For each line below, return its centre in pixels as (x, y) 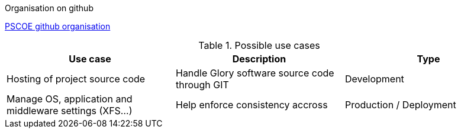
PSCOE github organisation (58, 26)
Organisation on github (49, 8)
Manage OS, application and (70, 99)
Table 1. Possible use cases (259, 45)
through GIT (202, 85)
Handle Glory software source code (255, 73)
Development (374, 79)
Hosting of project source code (76, 79)
